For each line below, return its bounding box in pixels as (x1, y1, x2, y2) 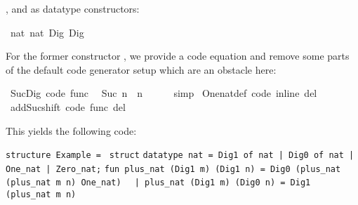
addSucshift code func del (10, 99, 126, 114)
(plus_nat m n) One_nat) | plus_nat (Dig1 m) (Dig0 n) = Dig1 (6, 178, 311, 188)
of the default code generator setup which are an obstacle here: (6, 62, 277, 77)
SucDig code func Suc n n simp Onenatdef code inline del (10, 86, 317, 100)
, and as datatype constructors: (6, 1, 140, 15)
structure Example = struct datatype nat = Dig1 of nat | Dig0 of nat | (6, 150, 354, 161)
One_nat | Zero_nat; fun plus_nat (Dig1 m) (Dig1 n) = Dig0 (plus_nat (6, 164, 341, 174)
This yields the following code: (6, 123, 137, 138)
